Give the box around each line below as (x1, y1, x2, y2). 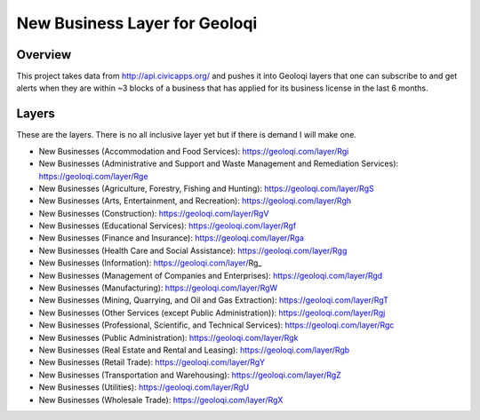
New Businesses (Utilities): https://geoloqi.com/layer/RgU (38, 382, 250, 392)
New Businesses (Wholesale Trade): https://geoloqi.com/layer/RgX (38, 394, 284, 405)
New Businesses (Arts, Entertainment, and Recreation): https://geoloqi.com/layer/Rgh (38, 195, 352, 206)
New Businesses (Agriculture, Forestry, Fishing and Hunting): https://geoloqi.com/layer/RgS (38, 183, 374, 194)
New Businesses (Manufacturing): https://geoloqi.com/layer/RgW (38, 282, 278, 293)
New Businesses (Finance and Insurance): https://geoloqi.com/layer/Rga (38, 233, 304, 243)
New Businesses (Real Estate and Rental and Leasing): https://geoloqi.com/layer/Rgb (38, 345, 350, 355)
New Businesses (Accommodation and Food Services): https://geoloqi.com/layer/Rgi (38, 146, 349, 156)
